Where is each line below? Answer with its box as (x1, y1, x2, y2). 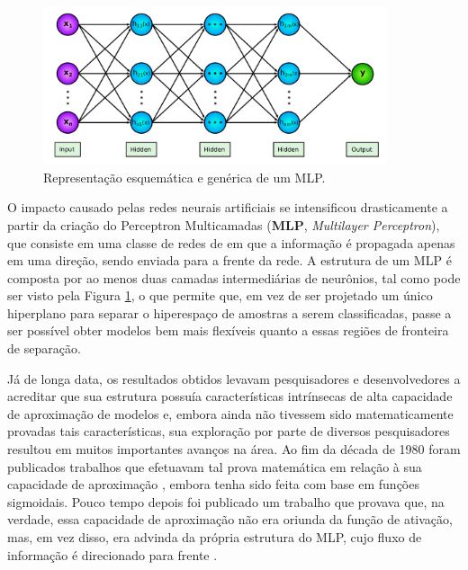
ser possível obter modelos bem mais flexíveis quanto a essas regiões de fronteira (7, 321, 449, 340)
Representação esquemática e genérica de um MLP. (43, 167, 326, 186)
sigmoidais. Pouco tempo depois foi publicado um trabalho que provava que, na (7, 492, 445, 511)
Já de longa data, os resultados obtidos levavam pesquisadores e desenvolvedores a (7, 369, 461, 387)
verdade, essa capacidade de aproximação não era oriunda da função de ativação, (7, 510, 453, 529)
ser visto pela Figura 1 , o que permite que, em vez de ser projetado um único (7, 286, 433, 305)
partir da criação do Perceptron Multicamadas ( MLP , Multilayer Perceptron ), (7, 215, 440, 234)
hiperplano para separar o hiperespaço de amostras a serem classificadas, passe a (7, 303, 452, 322)
